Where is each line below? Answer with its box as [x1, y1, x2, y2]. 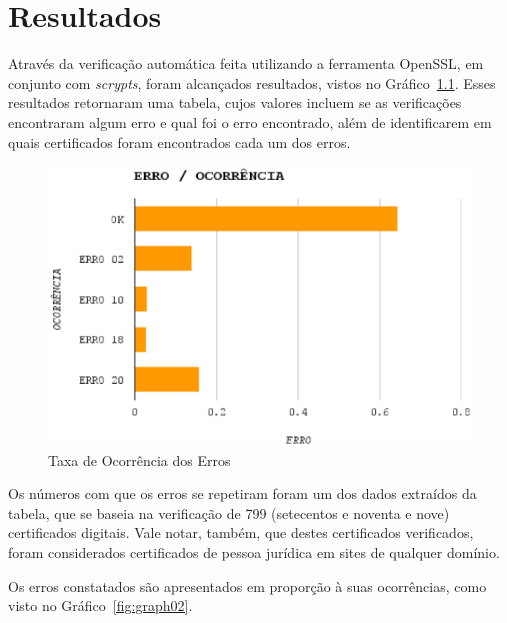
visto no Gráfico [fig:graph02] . [8, 595, 193, 616]
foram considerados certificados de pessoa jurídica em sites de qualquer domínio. [8, 541, 500, 562]
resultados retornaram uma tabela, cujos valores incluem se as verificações [8, 92, 462, 113]
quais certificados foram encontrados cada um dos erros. [8, 131, 351, 152]
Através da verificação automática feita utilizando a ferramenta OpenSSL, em [8, 53, 484, 74]
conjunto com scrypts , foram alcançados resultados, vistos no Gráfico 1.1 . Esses [8, 72, 496, 93]
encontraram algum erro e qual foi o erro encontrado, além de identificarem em [8, 111, 492, 132]
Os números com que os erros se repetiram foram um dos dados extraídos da [8, 483, 477, 504]
